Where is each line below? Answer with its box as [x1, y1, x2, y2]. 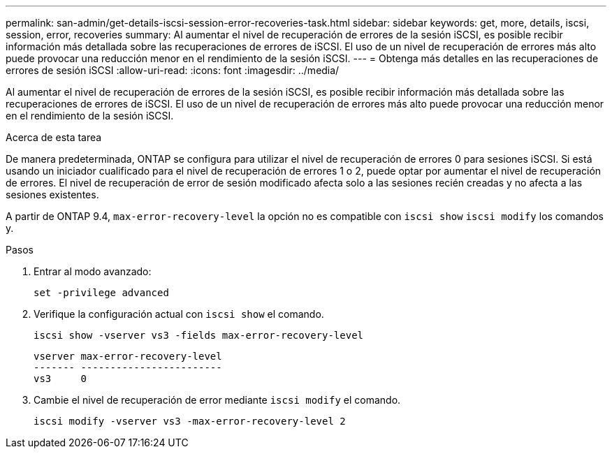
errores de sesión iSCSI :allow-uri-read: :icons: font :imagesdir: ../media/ [6, 64, 340, 76]
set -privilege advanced [34, 287, 169, 298]
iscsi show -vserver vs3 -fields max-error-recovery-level [34, 330, 364, 341]
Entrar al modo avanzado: [34, 265, 152, 277]
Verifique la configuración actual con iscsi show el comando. [34, 308, 324, 320]
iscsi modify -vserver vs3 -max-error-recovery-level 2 [34, 416, 346, 427]
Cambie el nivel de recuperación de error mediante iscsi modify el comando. [34, 394, 401, 406]
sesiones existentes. [6, 189, 99, 200]
